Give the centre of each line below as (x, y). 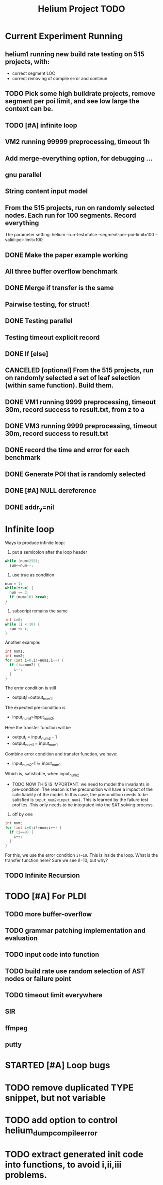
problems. (26, 1175)
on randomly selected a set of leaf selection (73, 378)
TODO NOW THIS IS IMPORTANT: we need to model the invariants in (81, 785)
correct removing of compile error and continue (60, 78)
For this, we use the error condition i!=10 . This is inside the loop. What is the (81, 855)
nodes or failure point (38, 979)
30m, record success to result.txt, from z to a (75, 409)
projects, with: (27, 62)
